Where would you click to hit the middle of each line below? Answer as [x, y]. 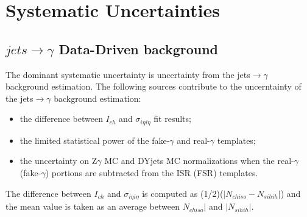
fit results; [172, 119]
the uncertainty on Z [58, 161]
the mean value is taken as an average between [93, 206]
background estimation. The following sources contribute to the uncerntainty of [153, 86]
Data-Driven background [139, 48]
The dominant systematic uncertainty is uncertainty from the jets [128, 74]
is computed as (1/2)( [183, 193]
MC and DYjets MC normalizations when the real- [199, 161]
